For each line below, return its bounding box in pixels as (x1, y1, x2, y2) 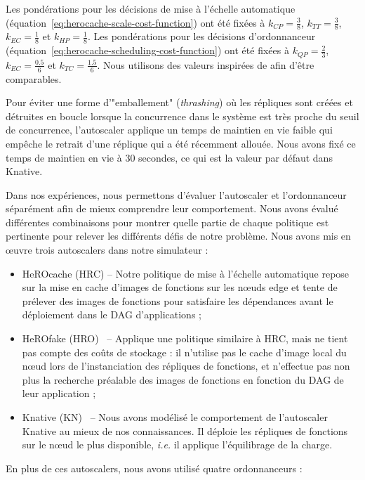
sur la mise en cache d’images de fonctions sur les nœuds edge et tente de (22, 280, 338, 294)
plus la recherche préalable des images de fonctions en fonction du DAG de (22, 372, 344, 387)
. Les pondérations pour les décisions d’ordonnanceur (87, 29, 316, 44)
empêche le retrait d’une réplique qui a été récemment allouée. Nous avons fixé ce (6, 136, 356, 150)
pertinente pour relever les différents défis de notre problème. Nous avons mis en (6, 228, 351, 243)
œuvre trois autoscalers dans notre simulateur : (6, 242, 208, 257)
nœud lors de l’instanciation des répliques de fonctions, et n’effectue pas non (22, 358, 350, 373)
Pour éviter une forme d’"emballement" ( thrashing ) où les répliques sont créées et (6, 95, 353, 110)
